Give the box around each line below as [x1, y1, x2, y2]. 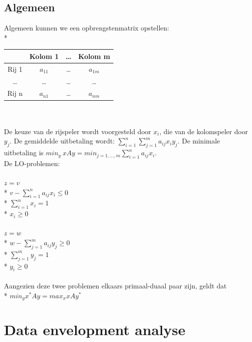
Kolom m [78, 51, 111, 61]
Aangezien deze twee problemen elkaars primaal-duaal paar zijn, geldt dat [4, 281, 227, 291]
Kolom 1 [29, 51, 59, 61]
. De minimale [177, 136, 220, 146]
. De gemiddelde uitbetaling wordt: [9, 136, 115, 146]
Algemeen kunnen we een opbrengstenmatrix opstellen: [4, 23, 169, 33]
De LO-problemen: [4, 158, 60, 168]
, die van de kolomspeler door [159, 126, 248, 136]
